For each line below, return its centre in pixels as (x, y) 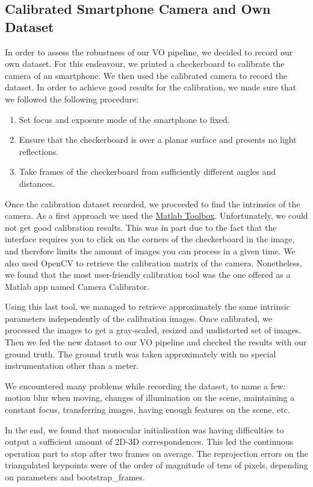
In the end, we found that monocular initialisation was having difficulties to (144, 429)
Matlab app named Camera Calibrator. (77, 286)
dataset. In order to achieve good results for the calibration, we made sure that (151, 87)
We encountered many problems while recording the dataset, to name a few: (145, 385)
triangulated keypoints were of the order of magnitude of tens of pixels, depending (156, 465)
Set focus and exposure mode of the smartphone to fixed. (124, 119)
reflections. (39, 151)
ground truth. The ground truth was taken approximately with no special (141, 353)
